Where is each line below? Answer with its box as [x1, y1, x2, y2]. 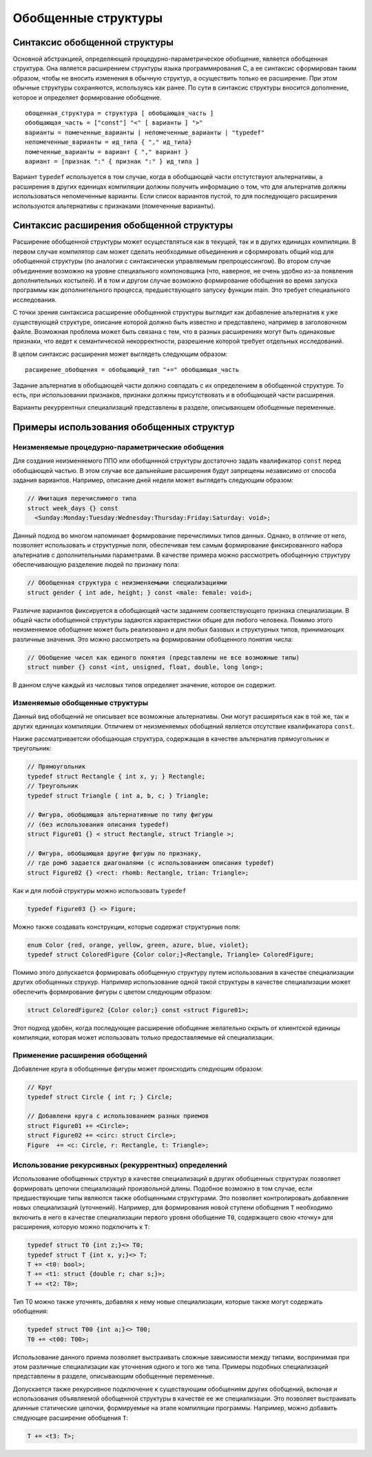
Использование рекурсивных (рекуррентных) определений [12, 1160, 227, 1170]
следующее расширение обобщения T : [12, 1414, 129, 1422]
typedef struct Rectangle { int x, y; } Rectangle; [27, 772, 206, 780]
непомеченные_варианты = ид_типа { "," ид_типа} [25, 138, 192, 146]
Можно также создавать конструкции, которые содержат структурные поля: [12, 923, 241, 931]
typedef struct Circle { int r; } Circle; [27, 1093, 173, 1101]
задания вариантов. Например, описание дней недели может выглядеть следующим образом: [12, 476, 294, 485]
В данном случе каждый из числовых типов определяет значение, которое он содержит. [12, 681, 276, 689]
